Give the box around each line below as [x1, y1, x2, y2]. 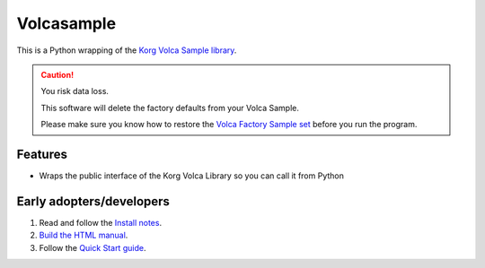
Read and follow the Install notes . [39, 217, 162, 228]
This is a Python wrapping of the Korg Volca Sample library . [16, 45, 237, 56]
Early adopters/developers [16, 194, 171, 209]
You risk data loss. [40, 86, 110, 97]
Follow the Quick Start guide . [39, 242, 146, 253]
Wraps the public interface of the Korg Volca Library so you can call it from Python [39, 170, 345, 181]
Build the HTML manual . [39, 229, 128, 241]
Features [16, 146, 67, 161]
